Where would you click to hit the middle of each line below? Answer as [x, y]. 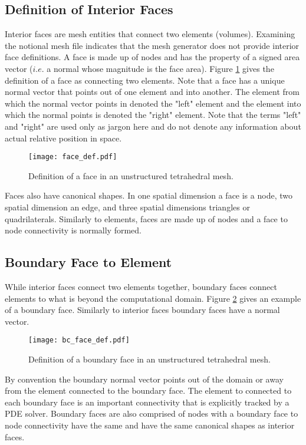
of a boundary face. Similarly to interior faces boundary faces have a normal [142, 310]
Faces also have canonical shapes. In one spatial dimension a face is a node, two [149, 195]
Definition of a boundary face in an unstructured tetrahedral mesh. [149, 359]
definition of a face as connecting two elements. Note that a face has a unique [145, 80]
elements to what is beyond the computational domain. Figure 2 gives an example [153, 298]
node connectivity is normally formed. [73, 230]
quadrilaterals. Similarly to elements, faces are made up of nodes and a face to [146, 218]
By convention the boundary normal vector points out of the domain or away [144, 379]
